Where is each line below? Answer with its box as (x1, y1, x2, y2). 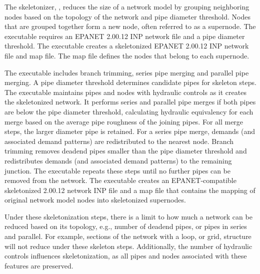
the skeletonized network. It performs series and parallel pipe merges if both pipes (4, 96, 256, 107)
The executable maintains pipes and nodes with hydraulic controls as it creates (4, 86, 246, 97)
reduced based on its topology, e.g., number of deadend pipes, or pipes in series (4, 221, 247, 231)
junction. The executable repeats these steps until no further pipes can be (4, 165, 231, 175)
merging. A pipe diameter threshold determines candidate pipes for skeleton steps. (4, 77, 256, 87)
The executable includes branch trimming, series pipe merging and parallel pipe (4, 67, 249, 77)
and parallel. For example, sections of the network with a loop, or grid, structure (4, 231, 251, 241)
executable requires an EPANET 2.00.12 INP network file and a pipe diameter (4, 30, 245, 41)
